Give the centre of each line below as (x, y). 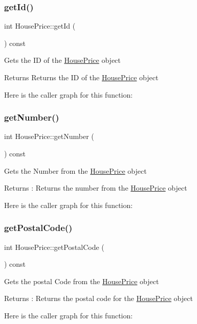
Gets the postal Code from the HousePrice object (82, 281)
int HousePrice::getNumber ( (49, 136)
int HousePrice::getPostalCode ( (54, 247)
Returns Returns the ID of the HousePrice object (81, 77)
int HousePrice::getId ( (40, 26)
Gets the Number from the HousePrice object (75, 170)
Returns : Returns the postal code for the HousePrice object (98, 298)
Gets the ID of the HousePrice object (62, 60)
